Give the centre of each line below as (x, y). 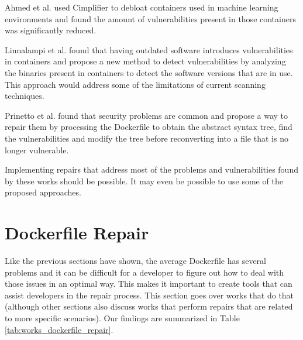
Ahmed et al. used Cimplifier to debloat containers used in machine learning (142, 7)
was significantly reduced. (51, 30)
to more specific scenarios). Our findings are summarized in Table (122, 318)
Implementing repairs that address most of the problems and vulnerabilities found (151, 169)
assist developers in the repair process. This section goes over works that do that (149, 295)
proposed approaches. (43, 192)
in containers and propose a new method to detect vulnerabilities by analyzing (145, 61)
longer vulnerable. (37, 150)
